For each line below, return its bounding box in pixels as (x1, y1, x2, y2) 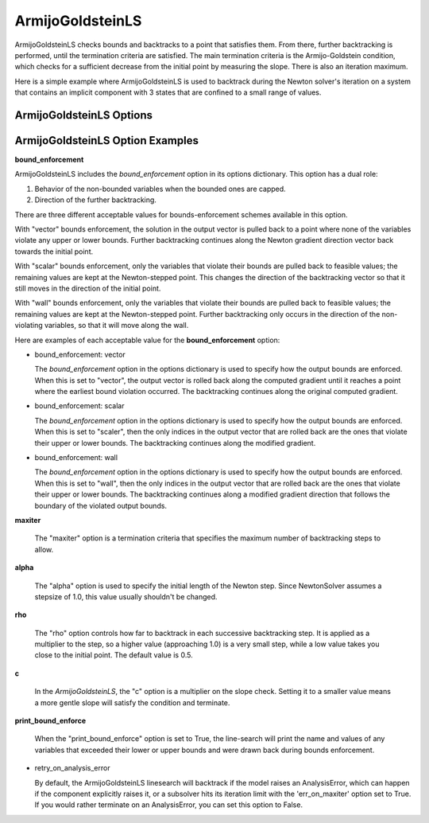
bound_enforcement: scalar (34, 401, 125, 411)
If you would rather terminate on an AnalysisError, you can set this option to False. (34, 800, 303, 809)
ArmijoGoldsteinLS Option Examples (14, 134, 199, 147)
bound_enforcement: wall (34, 453, 118, 462)
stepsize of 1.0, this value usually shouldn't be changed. (34, 591, 218, 601)
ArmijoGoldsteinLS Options (14, 108, 153, 122)
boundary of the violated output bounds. (34, 501, 167, 510)
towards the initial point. (14, 247, 94, 256)
